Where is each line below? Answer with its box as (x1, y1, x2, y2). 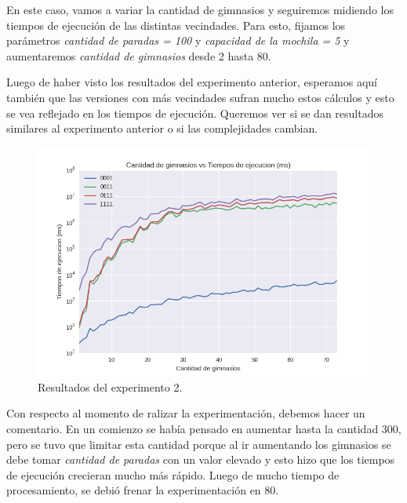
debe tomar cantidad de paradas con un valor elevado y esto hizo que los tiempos (6, 451, 395, 468)
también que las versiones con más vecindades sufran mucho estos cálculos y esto (6, 89, 394, 105)
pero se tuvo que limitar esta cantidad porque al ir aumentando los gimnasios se (6, 436, 391, 452)
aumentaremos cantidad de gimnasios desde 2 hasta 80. (6, 47, 271, 64)
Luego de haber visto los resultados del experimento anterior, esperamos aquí (6, 74, 377, 90)
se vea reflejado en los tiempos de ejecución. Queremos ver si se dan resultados (6, 104, 383, 121)
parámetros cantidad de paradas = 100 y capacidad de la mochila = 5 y (6, 32, 350, 49)
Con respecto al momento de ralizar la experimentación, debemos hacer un (6, 405, 365, 421)
